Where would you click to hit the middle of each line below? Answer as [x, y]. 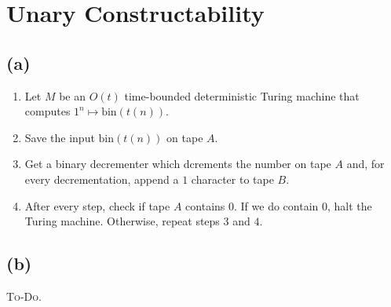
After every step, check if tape [97, 205]
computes [48, 111]
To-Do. [24, 296]
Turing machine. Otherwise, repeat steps [122, 221]
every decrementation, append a [102, 179]
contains [205, 205]
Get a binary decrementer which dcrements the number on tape [178, 164]
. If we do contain [276, 205]
